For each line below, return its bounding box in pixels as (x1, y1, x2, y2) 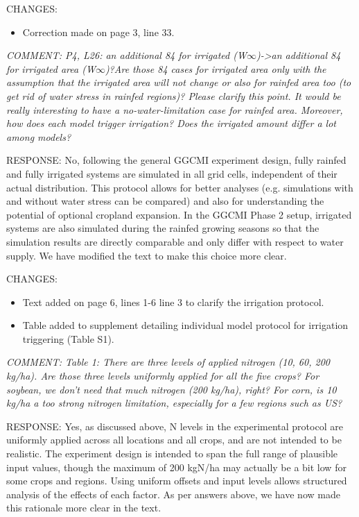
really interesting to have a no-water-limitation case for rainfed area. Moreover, (6, 102, 343, 117)
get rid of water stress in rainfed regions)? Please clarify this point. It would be (6, 88, 341, 103)
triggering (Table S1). (22, 331, 114, 346)
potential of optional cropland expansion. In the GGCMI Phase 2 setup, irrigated (6, 207, 352, 221)
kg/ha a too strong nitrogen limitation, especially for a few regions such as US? (6, 396, 342, 410)
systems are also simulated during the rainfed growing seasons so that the (6, 221, 319, 235)
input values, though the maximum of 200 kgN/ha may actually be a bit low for (6, 459, 347, 474)
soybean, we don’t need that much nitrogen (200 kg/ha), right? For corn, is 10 (6, 382, 337, 396)
